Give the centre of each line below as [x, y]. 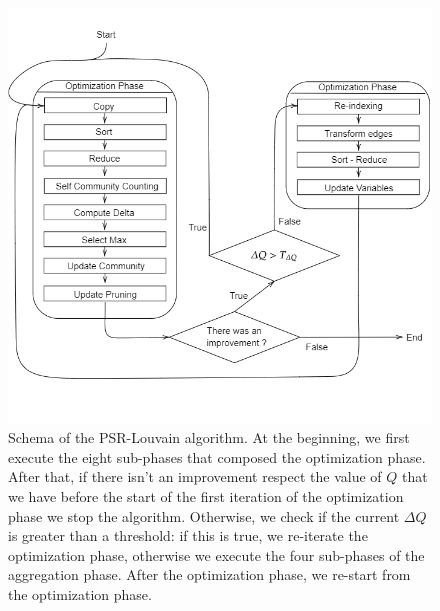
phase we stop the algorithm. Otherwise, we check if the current [204, 515]
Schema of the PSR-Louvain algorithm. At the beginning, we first [209, 437]
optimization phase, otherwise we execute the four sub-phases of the [216, 554]
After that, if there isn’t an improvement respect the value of [195, 476]
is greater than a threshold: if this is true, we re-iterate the [188, 535]
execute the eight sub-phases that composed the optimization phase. [217, 456]
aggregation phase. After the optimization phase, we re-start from [209, 574]
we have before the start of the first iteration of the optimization [206, 495]
